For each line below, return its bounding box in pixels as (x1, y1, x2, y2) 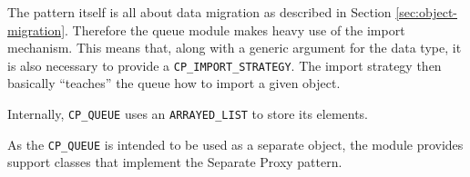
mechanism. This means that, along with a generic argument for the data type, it (7, 38, 462, 57)
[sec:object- (395, 3, 458, 21)
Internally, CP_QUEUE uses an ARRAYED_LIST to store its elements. (7, 104, 369, 123)
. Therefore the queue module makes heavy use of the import (65, 20, 405, 39)
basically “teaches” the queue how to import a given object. (7, 74, 341, 93)
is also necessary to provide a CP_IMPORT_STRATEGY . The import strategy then (7, 55, 442, 74)
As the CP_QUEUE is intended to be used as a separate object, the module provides (7, 134, 464, 153)
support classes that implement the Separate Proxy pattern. (7, 152, 342, 172)
